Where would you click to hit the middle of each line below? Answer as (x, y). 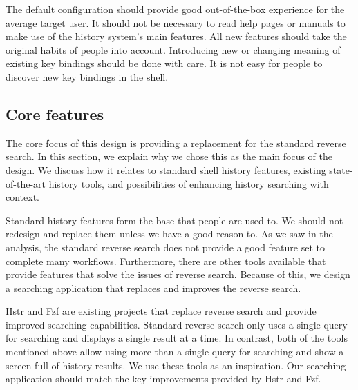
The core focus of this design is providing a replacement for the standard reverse (176, 143)
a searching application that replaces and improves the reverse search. (153, 287)
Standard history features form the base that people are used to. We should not (175, 220)
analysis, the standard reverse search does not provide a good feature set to (165, 247)
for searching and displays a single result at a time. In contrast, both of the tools (177, 338)
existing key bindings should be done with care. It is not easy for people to (164, 63)
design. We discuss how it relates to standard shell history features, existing (166, 169)
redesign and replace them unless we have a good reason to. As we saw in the (169, 234)
